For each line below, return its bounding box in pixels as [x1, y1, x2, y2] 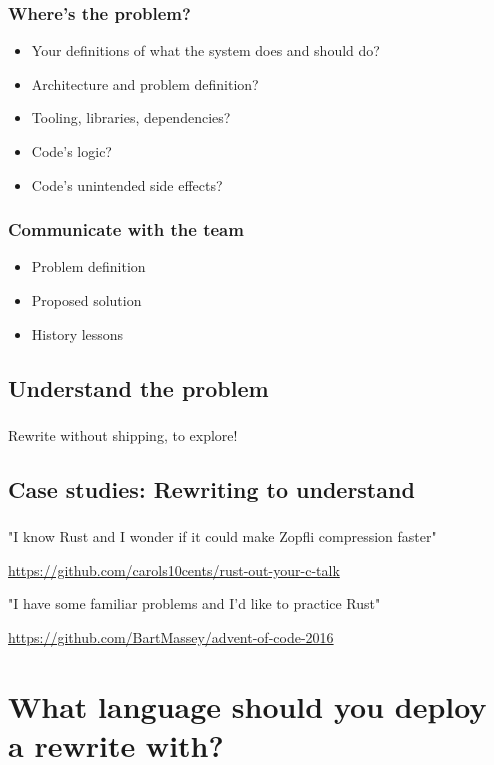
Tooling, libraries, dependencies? [31, 107, 231, 128]
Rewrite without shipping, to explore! [8, 424, 238, 445]
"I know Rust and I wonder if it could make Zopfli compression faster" [8, 526, 437, 547]
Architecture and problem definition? [31, 73, 259, 94]
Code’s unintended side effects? [31, 174, 223, 195]
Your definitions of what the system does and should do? [31, 40, 380, 61]
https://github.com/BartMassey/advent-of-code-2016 [8, 626, 334, 647]
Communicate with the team [8, 217, 244, 242]
